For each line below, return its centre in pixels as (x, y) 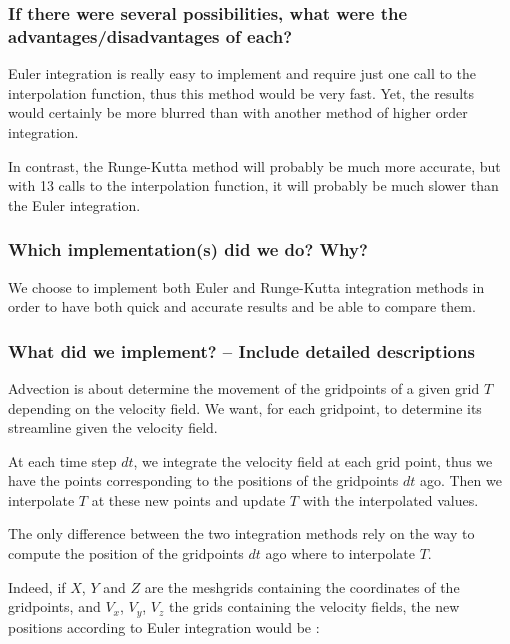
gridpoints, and (54, 606)
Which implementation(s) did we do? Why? (188, 249)
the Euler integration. (74, 204)
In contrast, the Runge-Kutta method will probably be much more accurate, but (254, 165)
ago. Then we (460, 480)
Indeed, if (37, 586)
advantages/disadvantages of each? (150, 35)
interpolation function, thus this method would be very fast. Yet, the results (241, 92)
